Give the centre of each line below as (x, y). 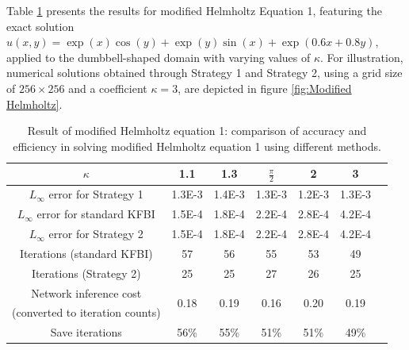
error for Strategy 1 (96, 194)
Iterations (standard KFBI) (86, 253)
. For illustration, (362, 57)
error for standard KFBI (96, 214)
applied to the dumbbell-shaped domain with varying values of (159, 57)
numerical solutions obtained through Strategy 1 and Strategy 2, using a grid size (204, 73)
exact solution (40, 26)
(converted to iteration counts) (86, 312)
